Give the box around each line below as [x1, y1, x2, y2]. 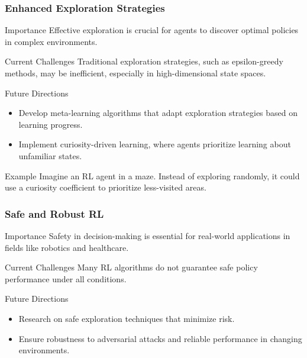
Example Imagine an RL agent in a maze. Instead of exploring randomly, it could [5, 169, 300, 182]
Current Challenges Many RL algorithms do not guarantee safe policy [5, 261, 258, 273]
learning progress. [18, 118, 83, 130]
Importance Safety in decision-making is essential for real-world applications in [5, 229, 290, 241]
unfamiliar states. [18, 149, 82, 162]
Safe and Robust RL [5, 206, 104, 221]
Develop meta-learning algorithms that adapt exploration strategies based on [18, 107, 298, 119]
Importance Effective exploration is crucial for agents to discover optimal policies [5, 24, 299, 36]
